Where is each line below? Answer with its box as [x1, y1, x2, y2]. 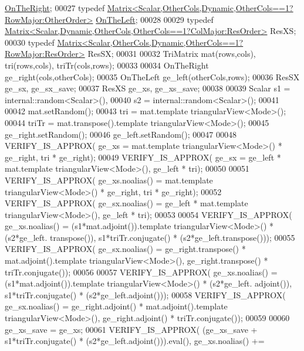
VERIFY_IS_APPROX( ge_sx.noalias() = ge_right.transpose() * [5, 243, 246, 255]
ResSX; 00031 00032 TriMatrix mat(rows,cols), [87, 47, 256, 60]
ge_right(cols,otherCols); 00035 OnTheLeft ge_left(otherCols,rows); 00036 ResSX [5, 70, 300, 83]
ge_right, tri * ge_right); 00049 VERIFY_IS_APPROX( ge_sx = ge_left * [5, 151, 281, 163]
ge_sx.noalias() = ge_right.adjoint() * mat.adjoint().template [5, 300, 228, 312]
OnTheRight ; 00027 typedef [5, 2, 105, 13]
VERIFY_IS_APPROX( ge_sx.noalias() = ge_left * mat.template [5, 197, 248, 209]
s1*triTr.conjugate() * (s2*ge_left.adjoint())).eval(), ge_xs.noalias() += [5, 335, 265, 347]
